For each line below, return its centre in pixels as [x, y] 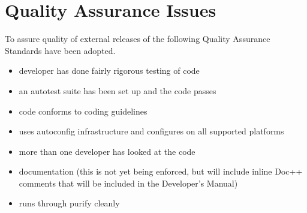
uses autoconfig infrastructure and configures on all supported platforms [151, 131]
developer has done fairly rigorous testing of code [109, 70]
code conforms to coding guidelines [83, 111]
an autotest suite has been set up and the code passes [118, 90]
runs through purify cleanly [69, 203]
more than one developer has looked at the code [107, 151]
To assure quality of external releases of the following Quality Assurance [138, 39]
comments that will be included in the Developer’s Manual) [128, 183]
